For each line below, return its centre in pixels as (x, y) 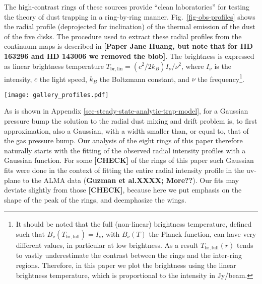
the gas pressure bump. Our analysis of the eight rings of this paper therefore (123, 140)
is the (223, 66)
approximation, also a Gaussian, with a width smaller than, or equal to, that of (126, 130)
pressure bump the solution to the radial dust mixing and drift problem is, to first (131, 121)
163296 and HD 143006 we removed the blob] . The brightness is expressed (129, 56)
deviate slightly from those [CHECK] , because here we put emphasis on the (123, 190)
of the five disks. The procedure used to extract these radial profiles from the (123, 36)
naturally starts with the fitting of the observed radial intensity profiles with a (125, 150)
